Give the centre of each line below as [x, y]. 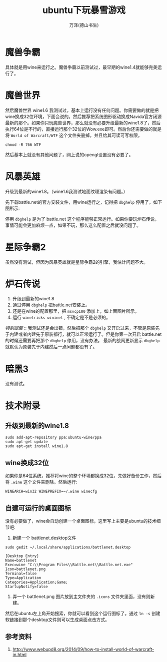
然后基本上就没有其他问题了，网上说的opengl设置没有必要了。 [69, 154]
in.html [19, 655]
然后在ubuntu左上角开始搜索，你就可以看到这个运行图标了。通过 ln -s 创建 [83, 613]
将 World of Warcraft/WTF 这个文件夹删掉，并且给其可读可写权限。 [74, 135]
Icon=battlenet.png [25, 569]
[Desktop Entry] [22, 556]
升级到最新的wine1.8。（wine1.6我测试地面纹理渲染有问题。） [66, 191]
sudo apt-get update [27, 442]
